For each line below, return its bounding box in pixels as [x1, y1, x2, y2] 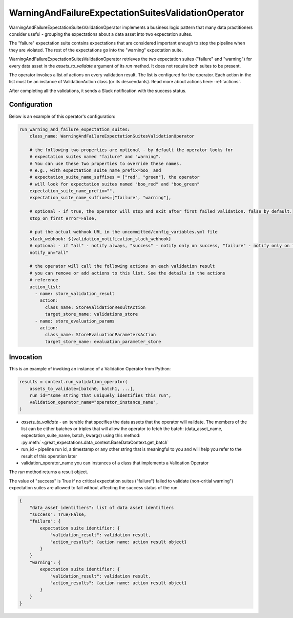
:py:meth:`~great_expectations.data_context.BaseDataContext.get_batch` [21, 439, 169, 445]
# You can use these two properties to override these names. [29, 160, 182, 166]
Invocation [9, 353, 42, 362]
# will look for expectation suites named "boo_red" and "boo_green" [29, 181, 200, 187]
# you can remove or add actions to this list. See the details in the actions [29, 270, 226, 276]
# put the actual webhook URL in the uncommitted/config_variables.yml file [29, 229, 218, 235]
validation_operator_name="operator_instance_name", [29, 399, 159, 405]
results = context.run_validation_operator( [19, 379, 128, 385]
